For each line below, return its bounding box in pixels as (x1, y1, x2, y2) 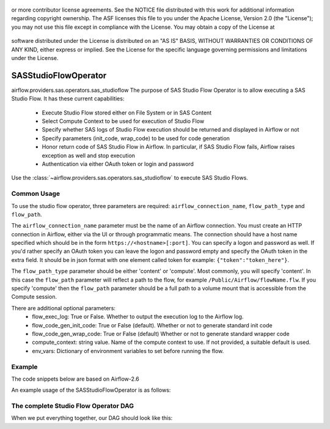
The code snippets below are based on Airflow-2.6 (11, 375, 140, 382)
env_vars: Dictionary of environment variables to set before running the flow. (32, 347, 224, 354)
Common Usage (11, 190, 61, 198)
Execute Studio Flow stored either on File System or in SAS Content (42, 109, 212, 116)
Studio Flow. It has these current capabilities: (11, 95, 125, 102)
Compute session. (11, 293, 57, 300)
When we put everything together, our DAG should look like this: (11, 414, 173, 422)
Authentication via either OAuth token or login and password (42, 160, 194, 168)
